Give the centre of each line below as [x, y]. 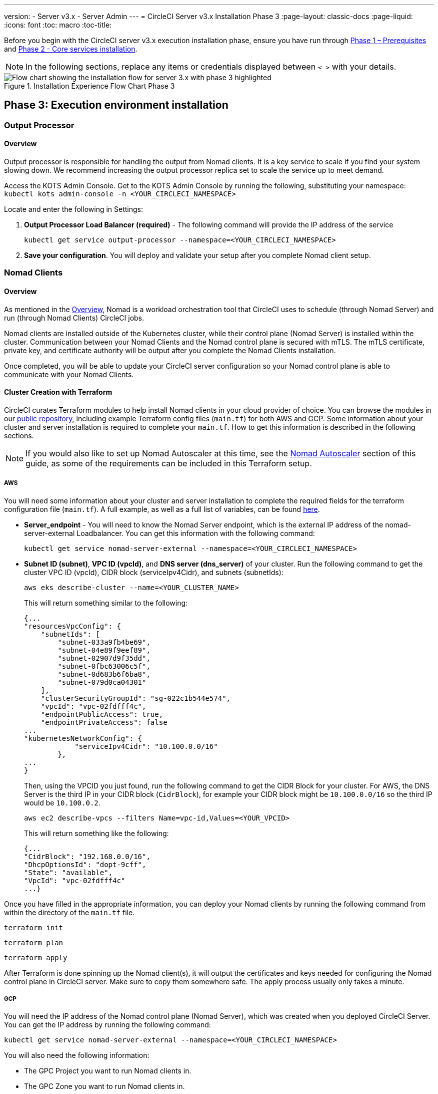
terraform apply [36, 958]
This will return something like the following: [96, 833]
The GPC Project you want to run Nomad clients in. [108, 1071]
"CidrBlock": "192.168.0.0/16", [87, 856]
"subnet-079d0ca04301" [102, 682]
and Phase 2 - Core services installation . [71, 49]
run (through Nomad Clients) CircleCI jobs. [74, 318]
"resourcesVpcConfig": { [72, 626]
